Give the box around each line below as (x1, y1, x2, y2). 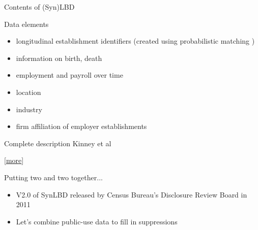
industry (16, 104, 42, 114)
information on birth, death (16, 52, 102, 63)
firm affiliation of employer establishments (16, 121, 147, 132)
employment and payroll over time (16, 70, 123, 80)
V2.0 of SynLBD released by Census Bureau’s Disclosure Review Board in (16, 189, 247, 200)
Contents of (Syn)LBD (4, 2, 75, 12)
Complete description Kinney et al (4, 138, 111, 148)
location (16, 86, 41, 97)
